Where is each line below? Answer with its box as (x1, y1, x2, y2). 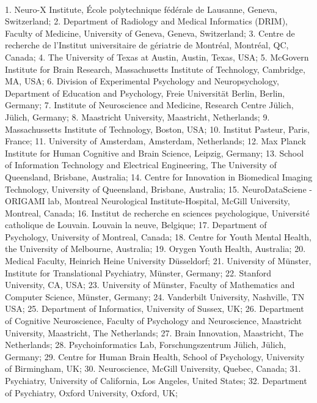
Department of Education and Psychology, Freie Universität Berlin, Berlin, (5, 86, 285, 99)
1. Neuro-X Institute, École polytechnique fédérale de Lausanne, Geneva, (5, 2, 277, 15)
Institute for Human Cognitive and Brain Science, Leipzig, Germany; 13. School (5, 146, 304, 159)
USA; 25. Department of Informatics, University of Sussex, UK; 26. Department (5, 302, 304, 315)
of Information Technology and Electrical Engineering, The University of (5, 158, 277, 171)
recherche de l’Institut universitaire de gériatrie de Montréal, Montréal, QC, (5, 39, 289, 51)
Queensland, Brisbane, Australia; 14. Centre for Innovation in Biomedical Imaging (5, 170, 313, 183)
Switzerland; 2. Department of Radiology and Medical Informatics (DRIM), (5, 15, 288, 28)
